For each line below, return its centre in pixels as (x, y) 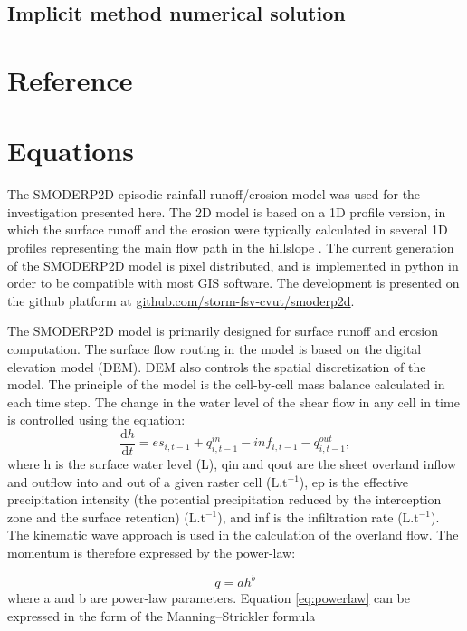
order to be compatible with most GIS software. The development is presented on (233, 283)
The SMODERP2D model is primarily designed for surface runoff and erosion (223, 331)
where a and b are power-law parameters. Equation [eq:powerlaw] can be (209, 598)
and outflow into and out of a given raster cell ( (139, 481)
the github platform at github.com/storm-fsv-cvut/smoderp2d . (181, 300)
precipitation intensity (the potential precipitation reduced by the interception (224, 499)
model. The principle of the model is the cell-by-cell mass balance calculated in (226, 384)
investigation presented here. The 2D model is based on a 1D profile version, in (227, 211)
